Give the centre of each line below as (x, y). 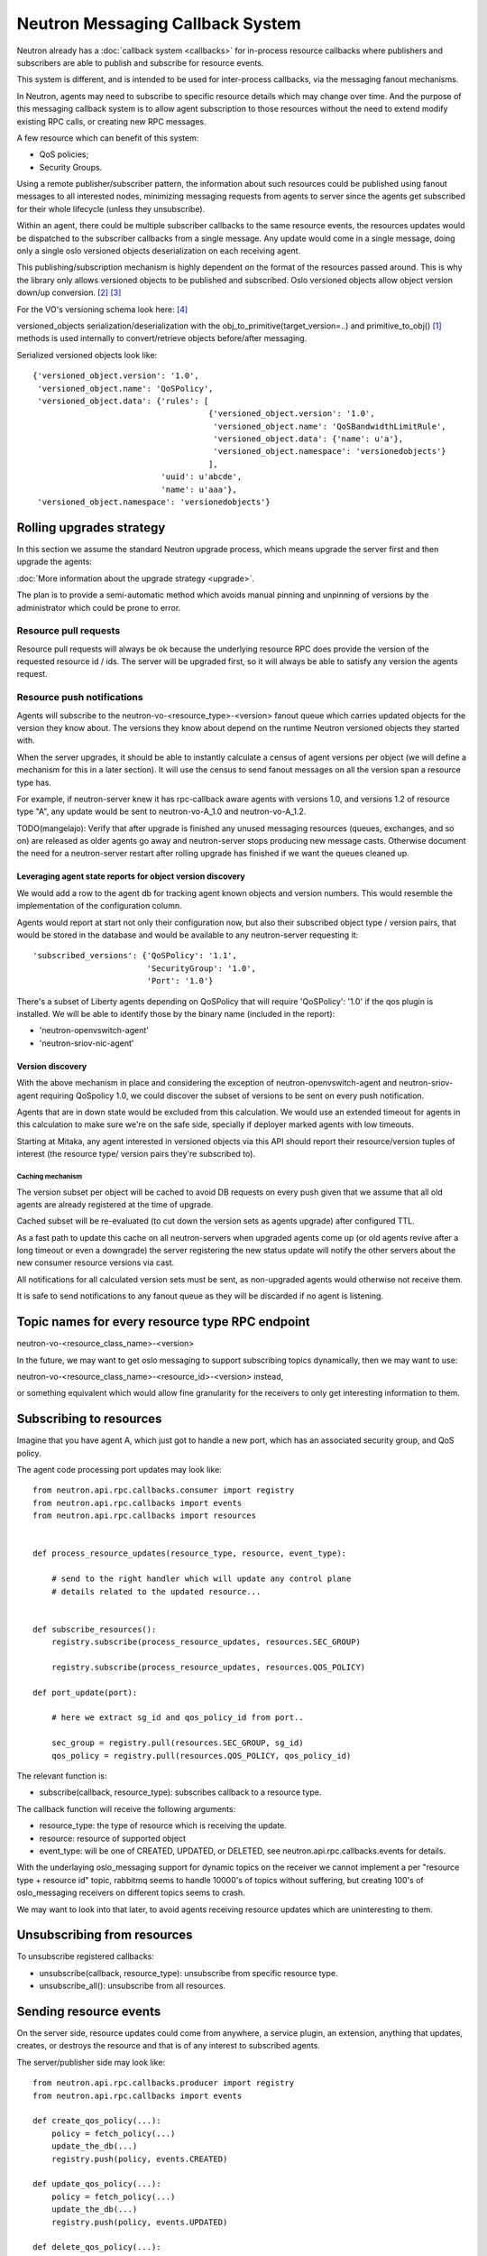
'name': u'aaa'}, (199, 489)
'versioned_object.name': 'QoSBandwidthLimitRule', (330, 426)
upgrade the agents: (54, 562)
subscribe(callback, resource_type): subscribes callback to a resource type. (180, 1792)
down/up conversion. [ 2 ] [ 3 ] (69, 292)
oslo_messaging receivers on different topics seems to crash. (131, 1893)
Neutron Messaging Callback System (159, 23)
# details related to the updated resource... (156, 1591)
